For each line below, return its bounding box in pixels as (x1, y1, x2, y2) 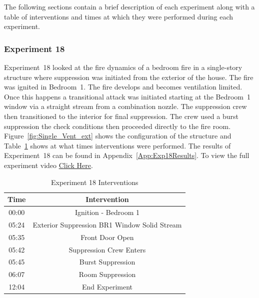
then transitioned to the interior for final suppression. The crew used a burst (4, 110, 238, 121)
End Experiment (81, 281, 133, 292)
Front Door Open (80, 231, 134, 242)
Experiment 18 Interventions (50, 176, 138, 187)
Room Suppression (78, 269, 136, 279)
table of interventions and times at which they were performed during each (4, 11, 233, 21)
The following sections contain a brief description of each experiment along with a (4, 1, 255, 11)
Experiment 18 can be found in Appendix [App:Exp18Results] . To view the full (4, 150, 249, 160)
